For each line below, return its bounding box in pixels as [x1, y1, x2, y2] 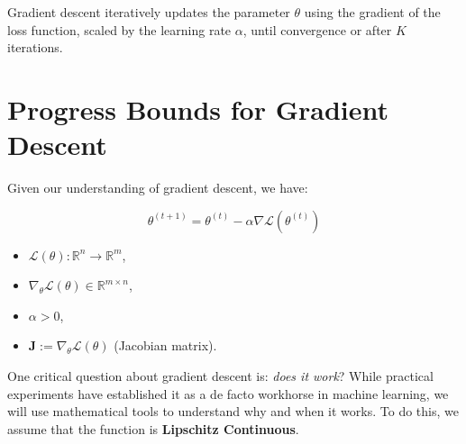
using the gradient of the [304, 3, 441, 21]
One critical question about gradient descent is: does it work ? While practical [7, 367, 434, 385]
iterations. [7, 38, 63, 57]
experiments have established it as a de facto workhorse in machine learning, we [7, 384, 449, 403]
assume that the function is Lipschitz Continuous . [7, 419, 299, 438]
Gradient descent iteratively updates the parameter [7, 3, 290, 21]
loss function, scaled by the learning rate [7, 20, 232, 39]
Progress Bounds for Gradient [7, 90, 389, 127]
